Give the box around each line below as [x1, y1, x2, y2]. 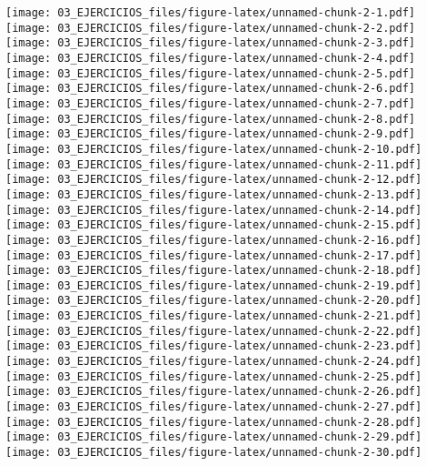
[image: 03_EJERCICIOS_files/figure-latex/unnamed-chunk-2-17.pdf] [5, 248, 422, 262]
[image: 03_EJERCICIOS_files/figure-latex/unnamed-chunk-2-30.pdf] [5, 446, 422, 460]
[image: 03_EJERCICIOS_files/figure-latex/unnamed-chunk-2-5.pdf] [5, 66, 416, 80]
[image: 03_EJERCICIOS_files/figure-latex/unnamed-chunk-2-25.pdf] [5, 370, 422, 383]
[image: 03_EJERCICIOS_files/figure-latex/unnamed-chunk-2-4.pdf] [5, 51, 416, 65]
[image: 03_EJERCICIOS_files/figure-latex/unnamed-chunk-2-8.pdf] [5, 112, 416, 126]
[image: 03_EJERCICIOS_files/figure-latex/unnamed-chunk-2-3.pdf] [5, 36, 416, 50]
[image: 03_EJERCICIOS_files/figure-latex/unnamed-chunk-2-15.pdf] [5, 218, 422, 232]
